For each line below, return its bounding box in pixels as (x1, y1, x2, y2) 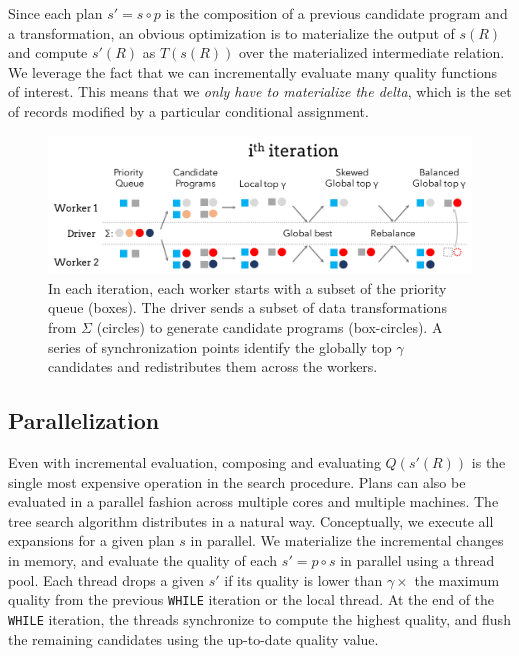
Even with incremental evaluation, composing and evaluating (8, 452, 381, 473)
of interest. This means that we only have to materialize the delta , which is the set (8, 81, 512, 102)
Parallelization (8, 405, 160, 436)
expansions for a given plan (8, 530, 175, 551)
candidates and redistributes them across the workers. (48, 356, 378, 377)
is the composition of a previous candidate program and (165, 3, 508, 23)
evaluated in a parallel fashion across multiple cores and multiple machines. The (8, 491, 499, 512)
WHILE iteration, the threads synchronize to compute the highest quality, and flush (8, 608, 511, 629)
